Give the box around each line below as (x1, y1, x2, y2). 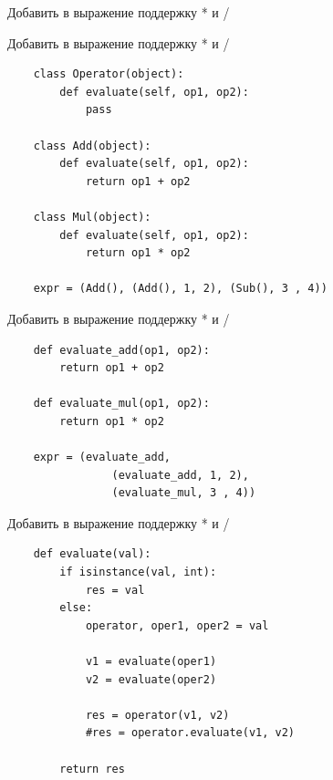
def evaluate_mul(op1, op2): (33, 397, 210, 411)
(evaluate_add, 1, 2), (111, 468, 249, 482)
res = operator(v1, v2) (85, 708, 230, 722)
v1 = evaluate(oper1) (85, 655, 217, 668)
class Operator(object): (33, 68, 184, 81)
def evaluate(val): (33, 547, 151, 561)
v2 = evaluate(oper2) (85, 672, 217, 686)
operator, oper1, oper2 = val (85, 619, 269, 632)
